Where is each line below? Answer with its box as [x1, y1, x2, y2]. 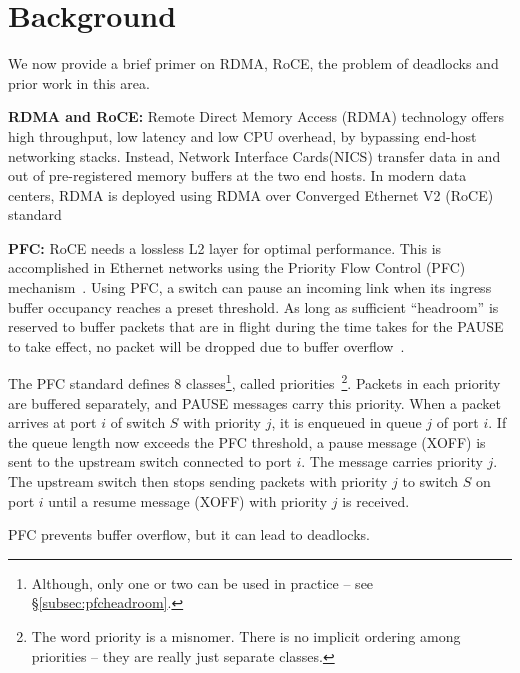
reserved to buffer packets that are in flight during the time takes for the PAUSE [8, 316, 504, 337]
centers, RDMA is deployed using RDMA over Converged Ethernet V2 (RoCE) [8, 184, 494, 205]
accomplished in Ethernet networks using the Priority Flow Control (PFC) [8, 257, 466, 278]
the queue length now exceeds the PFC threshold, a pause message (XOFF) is [8, 431, 486, 452]
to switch [402, 471, 459, 492]
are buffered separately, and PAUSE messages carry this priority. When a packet [8, 392, 501, 413]
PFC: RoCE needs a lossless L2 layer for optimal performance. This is [8, 237, 442, 258]
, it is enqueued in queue [271, 412, 422, 433]
